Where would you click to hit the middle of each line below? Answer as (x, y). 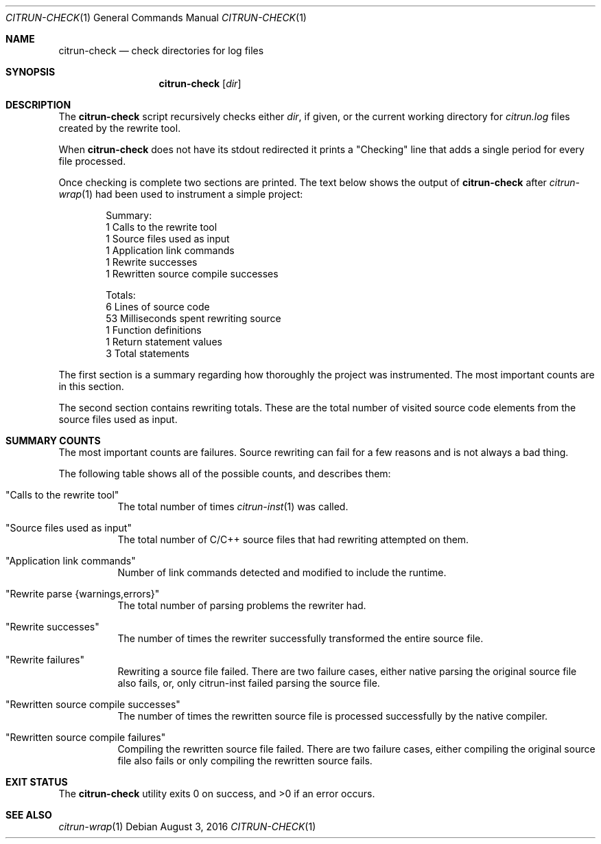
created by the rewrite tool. (120, 128)
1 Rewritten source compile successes (192, 274)
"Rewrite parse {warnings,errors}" (83, 594)
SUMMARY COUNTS (53, 441)
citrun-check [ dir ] (200, 83)
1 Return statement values (164, 342)
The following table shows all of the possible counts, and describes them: (225, 474)
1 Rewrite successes (152, 262)
